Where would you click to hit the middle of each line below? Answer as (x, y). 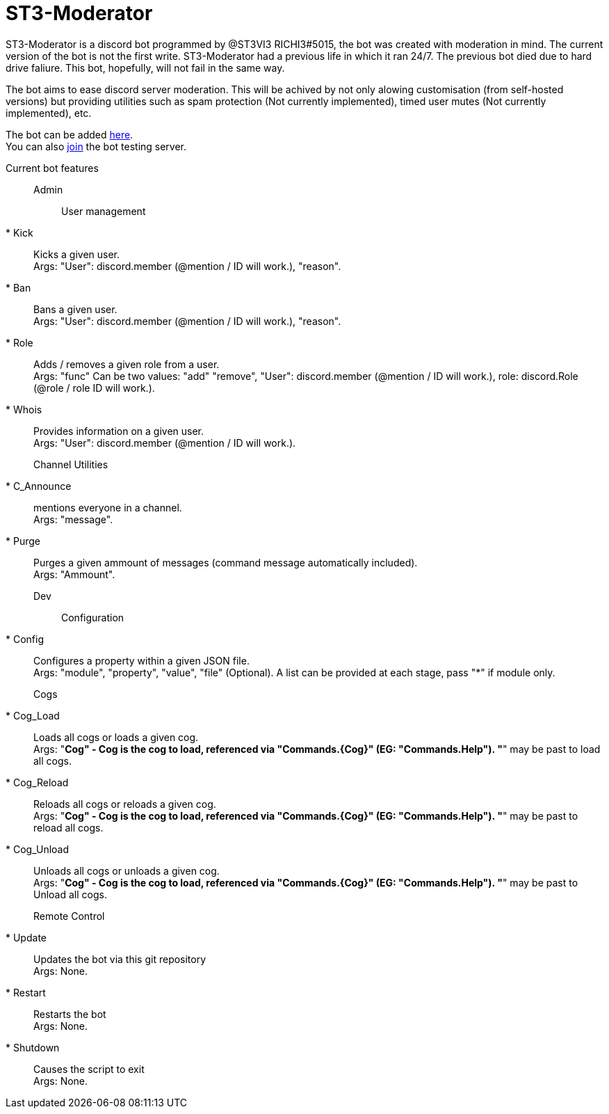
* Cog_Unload (38, 849)
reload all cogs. (68, 827)
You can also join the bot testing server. (96, 146)
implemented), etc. (49, 113)
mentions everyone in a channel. (108, 507)
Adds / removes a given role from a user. (127, 364)
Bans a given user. (75, 309)
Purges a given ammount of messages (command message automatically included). (226, 562)
